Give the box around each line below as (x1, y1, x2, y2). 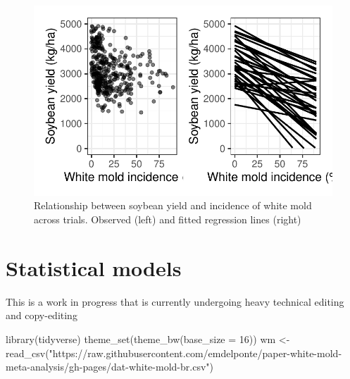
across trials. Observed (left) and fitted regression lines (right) (34, 212, 301, 226)
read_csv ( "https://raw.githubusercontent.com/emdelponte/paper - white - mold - (6, 345, 342, 360)
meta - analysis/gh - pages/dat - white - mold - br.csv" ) (6, 359, 213, 374)
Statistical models (6, 253, 182, 282)
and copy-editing (6, 308, 77, 323)
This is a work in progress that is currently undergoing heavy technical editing (6, 294, 344, 309)
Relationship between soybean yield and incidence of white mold (34, 198, 312, 213)
